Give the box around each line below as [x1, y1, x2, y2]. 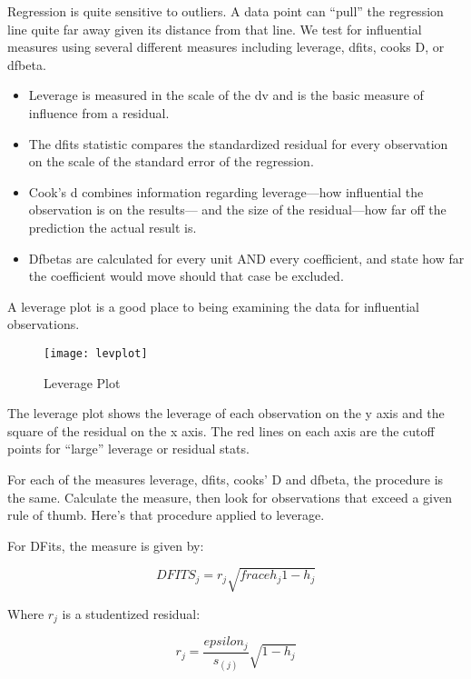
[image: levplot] [44, 346, 148, 360]
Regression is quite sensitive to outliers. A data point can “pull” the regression [7, 2, 444, 20]
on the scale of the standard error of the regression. [28, 152, 314, 171]
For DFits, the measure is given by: [7, 535, 204, 554]
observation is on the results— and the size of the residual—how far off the [28, 200, 446, 219]
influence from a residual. [28, 103, 170, 122]
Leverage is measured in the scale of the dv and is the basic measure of [28, 85, 424, 105]
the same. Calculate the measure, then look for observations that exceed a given [7, 487, 452, 506]
